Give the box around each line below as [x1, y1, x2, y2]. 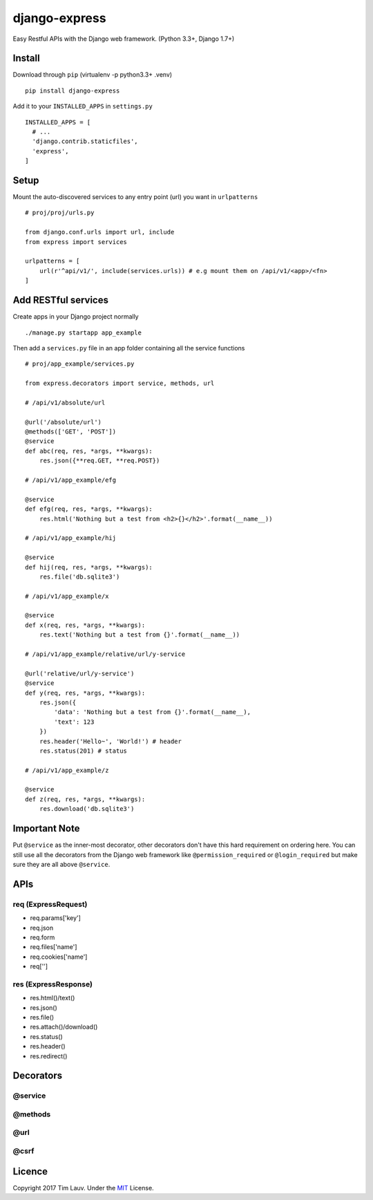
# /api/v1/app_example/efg [25, 476, 117, 484]
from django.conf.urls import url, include [25, 228, 175, 236]
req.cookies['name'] [30, 953, 88, 961]
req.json [30, 924, 54, 932]
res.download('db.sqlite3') [39, 805, 135, 813]
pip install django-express [25, 86, 120, 95]
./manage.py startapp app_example [25, 328, 142, 337]
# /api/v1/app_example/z [25, 766, 109, 774]
